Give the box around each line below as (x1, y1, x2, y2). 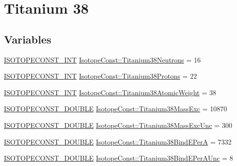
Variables (4, 31, 52, 46)
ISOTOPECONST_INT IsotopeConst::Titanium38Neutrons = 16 (4, 54, 201, 64)
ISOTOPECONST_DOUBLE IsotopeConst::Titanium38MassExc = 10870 (4, 104, 227, 114)
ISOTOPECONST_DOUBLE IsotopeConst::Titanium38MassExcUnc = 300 (4, 120, 233, 130)
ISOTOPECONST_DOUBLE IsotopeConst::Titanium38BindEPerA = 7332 (4, 136, 232, 146)
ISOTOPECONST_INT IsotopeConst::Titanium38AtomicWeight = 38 (4, 87, 217, 97)
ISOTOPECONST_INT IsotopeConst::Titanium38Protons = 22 (4, 71, 197, 81)
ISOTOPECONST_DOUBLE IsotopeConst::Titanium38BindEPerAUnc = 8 (4, 153, 233, 163)
